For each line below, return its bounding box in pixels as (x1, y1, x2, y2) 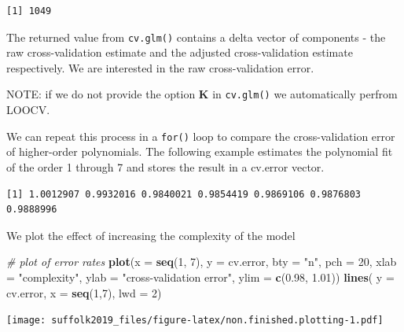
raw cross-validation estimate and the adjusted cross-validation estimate (6, 44, 353, 61)
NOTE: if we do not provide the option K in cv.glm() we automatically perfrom (6, 86, 398, 102)
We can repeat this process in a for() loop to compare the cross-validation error (6, 127, 395, 144)
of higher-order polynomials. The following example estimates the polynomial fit (6, 143, 393, 160)
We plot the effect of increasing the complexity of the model (6, 227, 296, 243)
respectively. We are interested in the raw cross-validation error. (6, 59, 314, 76)
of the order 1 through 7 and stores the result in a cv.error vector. (6, 158, 325, 175)
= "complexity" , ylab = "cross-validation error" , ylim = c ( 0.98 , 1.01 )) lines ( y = (6, 268, 395, 285)
